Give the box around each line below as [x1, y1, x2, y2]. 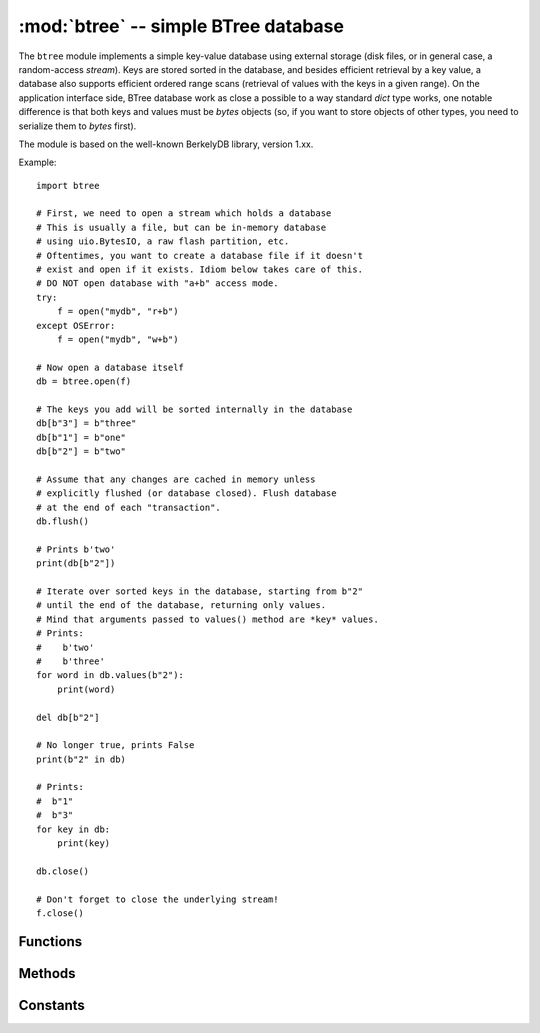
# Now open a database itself [36, 361, 185, 373]
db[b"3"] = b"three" [36, 418, 137, 429]
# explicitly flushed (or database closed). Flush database [36, 488, 337, 499]
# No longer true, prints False [36, 740, 195, 751]
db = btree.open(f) [36, 376, 132, 387]
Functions [18, 933, 83, 950]
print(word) [56, 683, 116, 695]
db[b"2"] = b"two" [36, 446, 127, 457]
